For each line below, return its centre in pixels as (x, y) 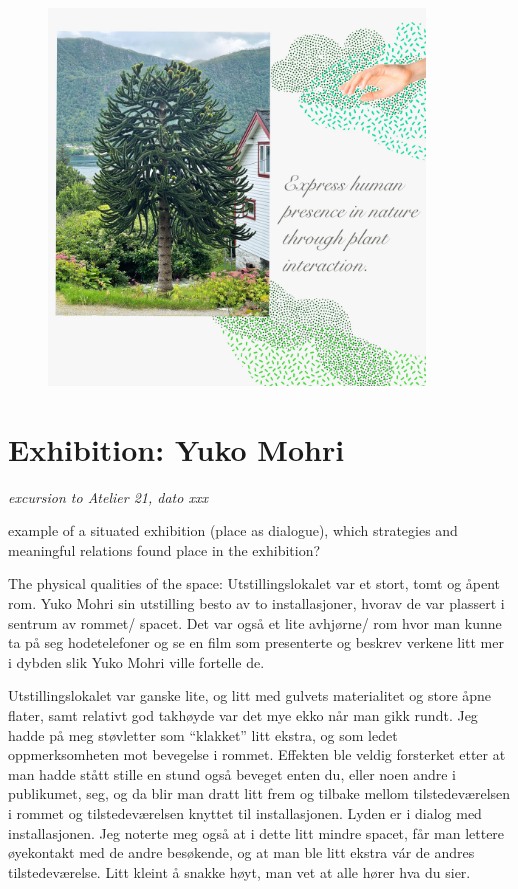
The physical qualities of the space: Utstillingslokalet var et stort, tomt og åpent (254, 583)
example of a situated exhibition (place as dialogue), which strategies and (233, 530)
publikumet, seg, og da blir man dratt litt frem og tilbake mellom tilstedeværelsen (259, 793)
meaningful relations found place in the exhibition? (164, 549)
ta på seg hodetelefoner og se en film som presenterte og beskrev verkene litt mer (256, 642)
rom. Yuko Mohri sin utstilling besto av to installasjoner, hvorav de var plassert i (256, 603)
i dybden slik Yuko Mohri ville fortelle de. (136, 661)
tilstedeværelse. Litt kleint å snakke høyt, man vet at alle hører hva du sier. (239, 871)
